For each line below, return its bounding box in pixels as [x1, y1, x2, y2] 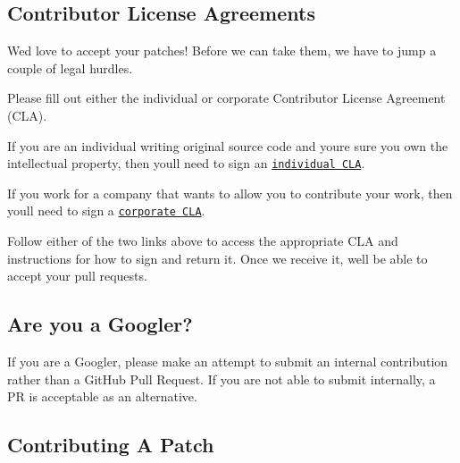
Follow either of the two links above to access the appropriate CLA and [7, 231, 398, 250]
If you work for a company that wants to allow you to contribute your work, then [7, 183, 453, 202]
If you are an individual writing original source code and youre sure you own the [7, 136, 448, 155]
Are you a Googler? [7, 310, 193, 338]
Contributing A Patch [7, 431, 214, 459]
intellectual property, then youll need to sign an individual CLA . [7, 154, 365, 173]
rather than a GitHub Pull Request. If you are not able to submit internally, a [7, 369, 436, 388]
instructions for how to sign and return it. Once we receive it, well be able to [7, 248, 428, 267]
